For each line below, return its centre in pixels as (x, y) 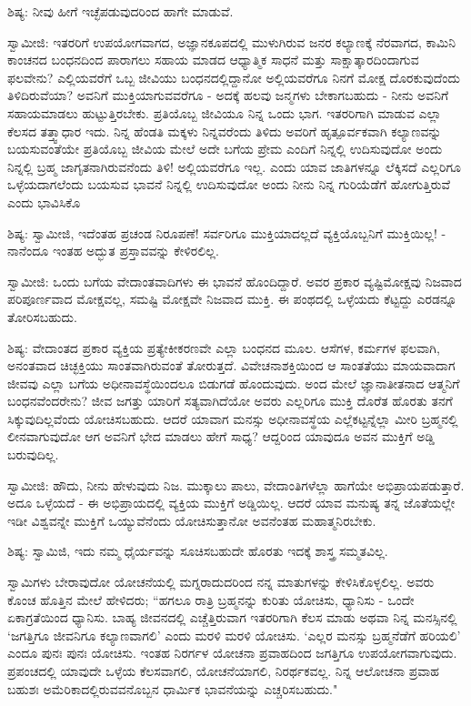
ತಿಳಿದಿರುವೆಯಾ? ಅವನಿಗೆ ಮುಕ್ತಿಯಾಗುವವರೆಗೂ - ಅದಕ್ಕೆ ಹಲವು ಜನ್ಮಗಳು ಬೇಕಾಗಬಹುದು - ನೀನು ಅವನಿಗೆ (228, 95)
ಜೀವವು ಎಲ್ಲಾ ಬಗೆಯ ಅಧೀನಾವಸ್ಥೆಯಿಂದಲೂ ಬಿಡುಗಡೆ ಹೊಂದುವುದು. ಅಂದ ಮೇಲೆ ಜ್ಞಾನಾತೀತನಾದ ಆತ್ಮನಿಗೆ (234, 383)
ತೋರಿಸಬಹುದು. (42, 316)
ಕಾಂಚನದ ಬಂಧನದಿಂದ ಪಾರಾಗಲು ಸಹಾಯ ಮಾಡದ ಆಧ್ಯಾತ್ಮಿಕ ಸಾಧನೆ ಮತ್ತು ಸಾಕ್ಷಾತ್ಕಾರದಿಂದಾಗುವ (213, 60)
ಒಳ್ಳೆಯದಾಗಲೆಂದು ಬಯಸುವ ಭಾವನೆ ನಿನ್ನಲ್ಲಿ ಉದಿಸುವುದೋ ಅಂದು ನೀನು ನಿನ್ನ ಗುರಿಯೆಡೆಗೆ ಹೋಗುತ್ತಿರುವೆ (229, 184)
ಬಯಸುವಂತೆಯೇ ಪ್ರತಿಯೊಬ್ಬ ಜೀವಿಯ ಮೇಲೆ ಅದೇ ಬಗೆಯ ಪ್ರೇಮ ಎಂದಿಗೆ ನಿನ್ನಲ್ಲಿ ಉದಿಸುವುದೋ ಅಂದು (225, 149)
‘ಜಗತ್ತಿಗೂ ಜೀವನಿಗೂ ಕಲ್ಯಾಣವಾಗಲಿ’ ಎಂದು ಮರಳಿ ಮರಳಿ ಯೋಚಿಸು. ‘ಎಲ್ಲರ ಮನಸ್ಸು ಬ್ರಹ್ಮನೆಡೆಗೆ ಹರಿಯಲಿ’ (234, 635)
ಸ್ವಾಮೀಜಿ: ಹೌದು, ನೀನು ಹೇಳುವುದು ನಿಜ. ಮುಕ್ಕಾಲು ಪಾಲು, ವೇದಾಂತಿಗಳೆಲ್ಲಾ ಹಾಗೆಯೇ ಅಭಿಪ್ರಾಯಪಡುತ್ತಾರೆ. (236, 484)
